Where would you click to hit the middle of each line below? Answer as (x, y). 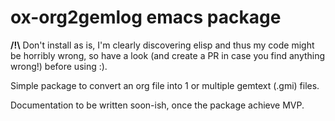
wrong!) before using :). (59, 66)
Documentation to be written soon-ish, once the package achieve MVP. (157, 105)
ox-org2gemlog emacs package (146, 17)
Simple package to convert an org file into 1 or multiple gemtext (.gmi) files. (165, 85)
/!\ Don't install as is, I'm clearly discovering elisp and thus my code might (162, 45)
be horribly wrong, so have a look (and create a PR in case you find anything (168, 55)
